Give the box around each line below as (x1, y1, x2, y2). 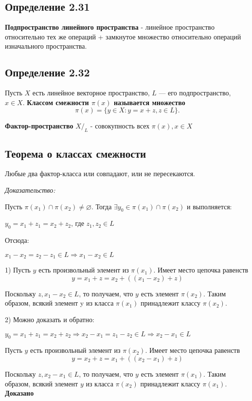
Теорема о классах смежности (5, 146, 146, 161)
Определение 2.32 (5, 65, 90, 80)
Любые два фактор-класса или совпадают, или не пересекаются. (5, 168, 195, 179)
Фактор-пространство (5, 121, 73, 131)
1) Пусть (5, 265, 31, 275)
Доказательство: (5, 184, 55, 195)
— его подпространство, (159, 88, 231, 98)
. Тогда (91, 201, 112, 211)
